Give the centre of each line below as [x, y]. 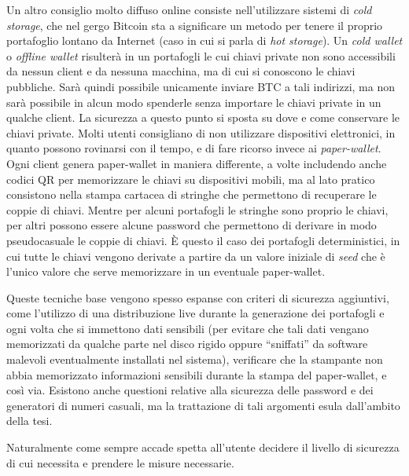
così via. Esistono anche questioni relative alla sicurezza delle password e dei [190, 390]
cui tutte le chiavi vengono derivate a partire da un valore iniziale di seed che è [196, 256]
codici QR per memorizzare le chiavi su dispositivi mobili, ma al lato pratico [191, 179]
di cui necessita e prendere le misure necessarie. [120, 462]
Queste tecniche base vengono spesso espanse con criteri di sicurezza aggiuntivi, [198, 297]
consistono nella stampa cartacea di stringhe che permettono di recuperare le [192, 194]
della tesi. [29, 421]
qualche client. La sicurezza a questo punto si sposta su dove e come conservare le [203, 117]
